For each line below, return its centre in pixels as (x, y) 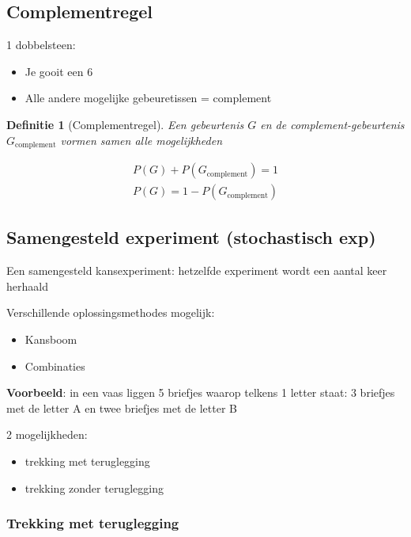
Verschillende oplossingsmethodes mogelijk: (111, 312)
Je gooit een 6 (59, 71)
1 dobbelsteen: (41, 45)
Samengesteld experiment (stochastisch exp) (191, 237)
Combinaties (55, 366)
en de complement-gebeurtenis (332, 124)
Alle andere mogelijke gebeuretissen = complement (148, 98)
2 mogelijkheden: (47, 434)
